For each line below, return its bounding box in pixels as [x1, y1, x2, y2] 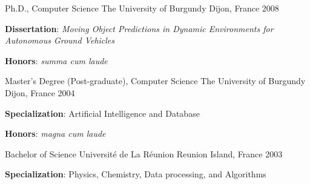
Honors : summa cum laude [5, 54, 108, 67]
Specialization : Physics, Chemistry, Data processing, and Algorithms [5, 168, 266, 180]
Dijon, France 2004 [5, 86, 75, 99]
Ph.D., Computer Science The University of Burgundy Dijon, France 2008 [5, 2, 279, 14]
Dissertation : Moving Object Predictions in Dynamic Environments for [5, 22, 274, 34]
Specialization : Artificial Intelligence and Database [5, 107, 200, 119]
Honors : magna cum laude [5, 127, 106, 140]
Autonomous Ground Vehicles [5, 34, 115, 47]
